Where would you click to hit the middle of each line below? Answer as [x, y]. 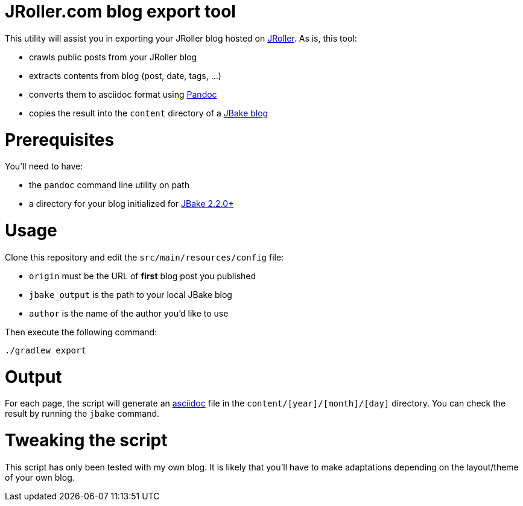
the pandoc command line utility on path [109, 185]
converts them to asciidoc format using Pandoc [123, 94]
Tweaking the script [86, 440]
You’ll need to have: [44, 166]
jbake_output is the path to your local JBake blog [131, 294]
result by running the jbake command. [82, 414]
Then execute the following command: [81, 332]
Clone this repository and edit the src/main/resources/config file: [144, 257]
